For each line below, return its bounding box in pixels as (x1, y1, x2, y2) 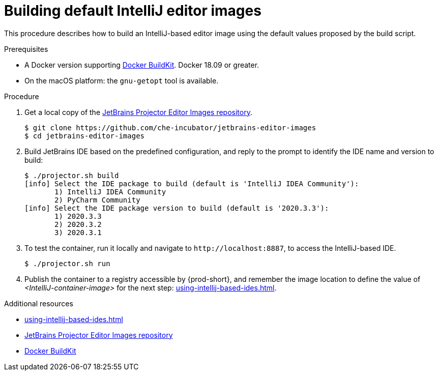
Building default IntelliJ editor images (4, 2, 261, 19)
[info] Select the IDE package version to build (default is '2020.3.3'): (24, 204, 329, 212)
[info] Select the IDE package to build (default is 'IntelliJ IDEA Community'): (24, 179, 359, 188)
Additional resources (4, 299, 73, 308)
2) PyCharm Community (54, 195, 140, 204)
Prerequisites (4, 44, 48, 53)
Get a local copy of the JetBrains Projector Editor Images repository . (24, 107, 252, 117)
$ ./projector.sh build (24, 171, 119, 180)
